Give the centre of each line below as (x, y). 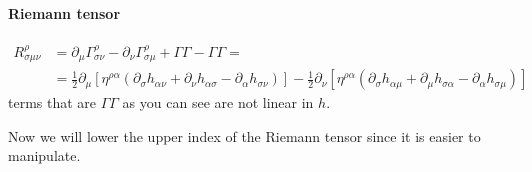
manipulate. (44, 155)
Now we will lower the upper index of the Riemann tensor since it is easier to (244, 135)
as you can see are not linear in (218, 102)
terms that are (52, 102)
